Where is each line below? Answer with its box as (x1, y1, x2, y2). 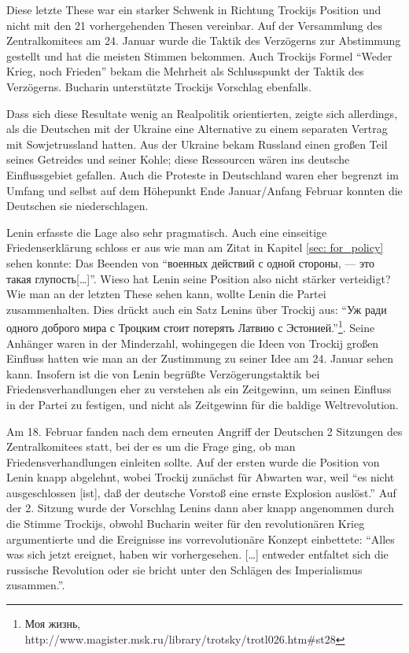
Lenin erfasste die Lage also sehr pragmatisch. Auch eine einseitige (6, 223, 327, 240)
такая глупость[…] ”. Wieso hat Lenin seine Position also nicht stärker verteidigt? (6, 270, 391, 286)
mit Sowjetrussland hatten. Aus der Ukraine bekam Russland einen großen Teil (6, 135, 388, 152)
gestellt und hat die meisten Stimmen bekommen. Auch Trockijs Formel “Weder (6, 47, 392, 64)
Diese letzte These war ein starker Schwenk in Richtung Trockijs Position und (6, 2, 381, 17)
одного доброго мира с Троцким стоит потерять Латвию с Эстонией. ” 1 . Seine (6, 317, 375, 335)
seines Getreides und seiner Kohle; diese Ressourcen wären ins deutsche (6, 151, 350, 168)
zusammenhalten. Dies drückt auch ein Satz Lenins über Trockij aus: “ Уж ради (6, 301, 387, 317)
